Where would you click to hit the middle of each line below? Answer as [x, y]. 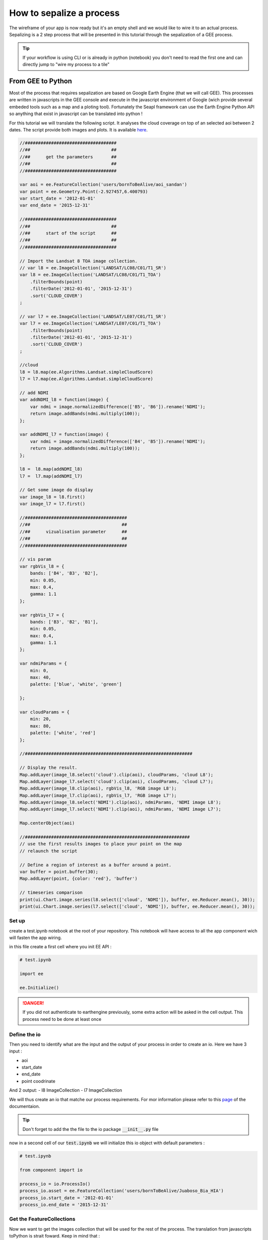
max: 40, [41, 678]
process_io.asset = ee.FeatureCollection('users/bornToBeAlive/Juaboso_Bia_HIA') [122, 1191]
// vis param [35, 559]
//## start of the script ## [68, 233]
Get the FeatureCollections [42, 1219]
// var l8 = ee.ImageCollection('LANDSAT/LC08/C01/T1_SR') [93, 268]
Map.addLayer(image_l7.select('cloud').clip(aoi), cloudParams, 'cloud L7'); [116, 781]
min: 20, [41, 719]
